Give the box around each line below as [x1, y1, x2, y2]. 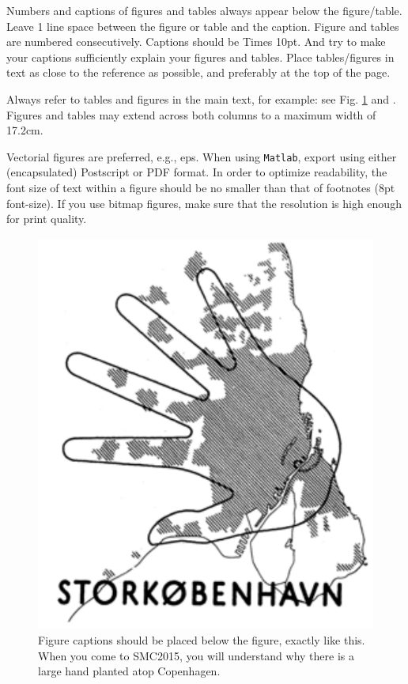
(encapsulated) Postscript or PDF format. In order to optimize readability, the [6, 164, 387, 180]
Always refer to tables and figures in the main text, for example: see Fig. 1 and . [6, 90, 396, 107]
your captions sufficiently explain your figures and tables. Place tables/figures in [6, 48, 395, 65]
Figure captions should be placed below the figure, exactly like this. [38, 632, 365, 648]
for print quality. [6, 210, 87, 227]
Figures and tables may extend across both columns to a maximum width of [6, 106, 376, 123]
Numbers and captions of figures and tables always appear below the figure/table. [6, 2, 402, 18]
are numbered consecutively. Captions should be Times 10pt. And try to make [6, 33, 386, 50]
